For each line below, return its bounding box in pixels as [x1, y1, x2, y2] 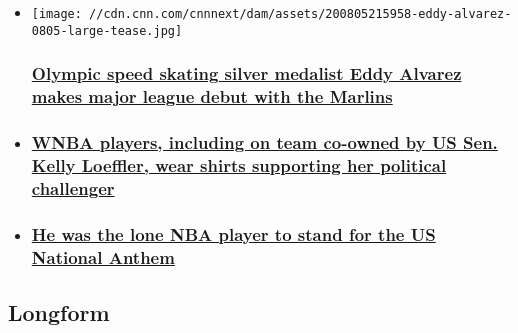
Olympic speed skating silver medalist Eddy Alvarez [31, 61, 462, 86]
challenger [31, 175, 115, 200]
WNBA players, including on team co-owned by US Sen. [31, 130, 498, 154]
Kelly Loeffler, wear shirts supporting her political [31, 152, 447, 177]
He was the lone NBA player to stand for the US [31, 221, 436, 246]
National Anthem [31, 244, 175, 269]
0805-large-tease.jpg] [31, 23, 183, 38]
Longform [8, 296, 110, 327]
